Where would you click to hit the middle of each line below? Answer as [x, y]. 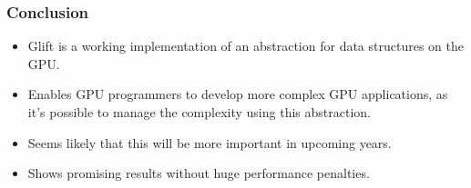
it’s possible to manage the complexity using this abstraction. [199, 112]
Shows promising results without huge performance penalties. [199, 173]
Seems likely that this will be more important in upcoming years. [210, 142]
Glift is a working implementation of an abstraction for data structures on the [246, 46]
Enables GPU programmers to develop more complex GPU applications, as [238, 94]
